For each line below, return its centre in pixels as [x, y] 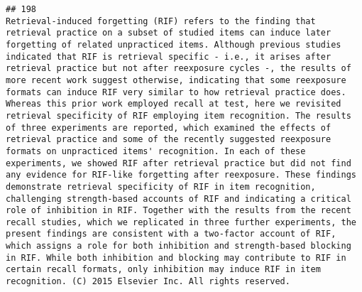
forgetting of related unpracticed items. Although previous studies [174, 44]
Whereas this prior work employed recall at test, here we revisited [174, 104]
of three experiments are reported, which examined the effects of [169, 128]
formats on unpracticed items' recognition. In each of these [156, 151]
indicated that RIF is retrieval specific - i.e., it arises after [169, 56]
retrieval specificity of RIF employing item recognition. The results [179, 115]
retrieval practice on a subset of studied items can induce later [169, 33]
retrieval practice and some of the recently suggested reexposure [169, 140]
